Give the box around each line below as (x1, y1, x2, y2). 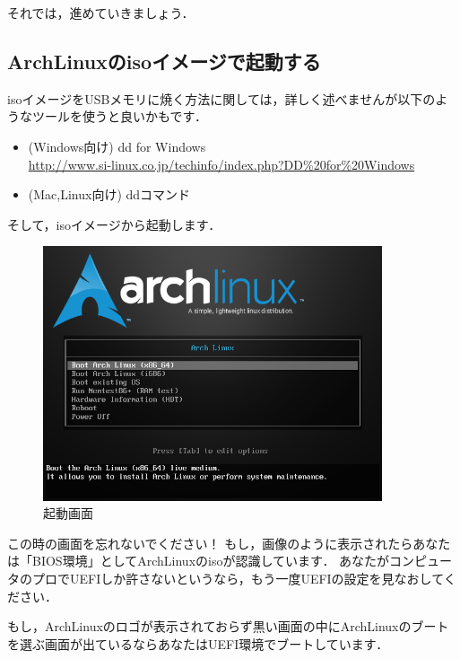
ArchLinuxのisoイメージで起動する (7, 47, 321, 75)
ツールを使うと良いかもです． (31, 107, 207, 126)
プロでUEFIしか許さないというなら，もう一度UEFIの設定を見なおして (31, 569, 444, 588)
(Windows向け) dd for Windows (28, 136, 206, 155)
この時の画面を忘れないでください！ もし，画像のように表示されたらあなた (7, 533, 451, 552)
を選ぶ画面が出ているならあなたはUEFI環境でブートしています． (7, 634, 389, 653)
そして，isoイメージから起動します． (7, 215, 221, 233)
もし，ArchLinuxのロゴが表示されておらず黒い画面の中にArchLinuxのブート (7, 617, 449, 636)
